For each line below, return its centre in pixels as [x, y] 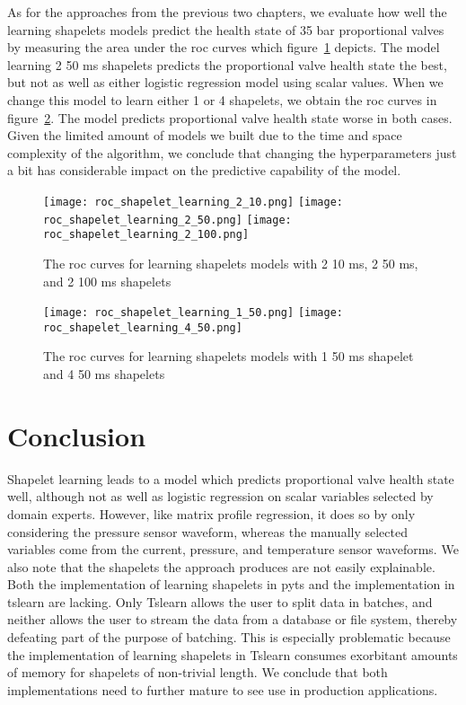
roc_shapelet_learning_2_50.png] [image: [167, 220]
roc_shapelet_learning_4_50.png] [143, 327]
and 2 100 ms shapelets [107, 281]
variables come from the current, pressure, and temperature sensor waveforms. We [233, 549]
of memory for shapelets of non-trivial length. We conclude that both [198, 672]
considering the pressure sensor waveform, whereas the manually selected [207, 531]
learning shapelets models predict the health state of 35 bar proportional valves [226, 29]
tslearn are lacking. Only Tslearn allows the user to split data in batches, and [220, 601]
